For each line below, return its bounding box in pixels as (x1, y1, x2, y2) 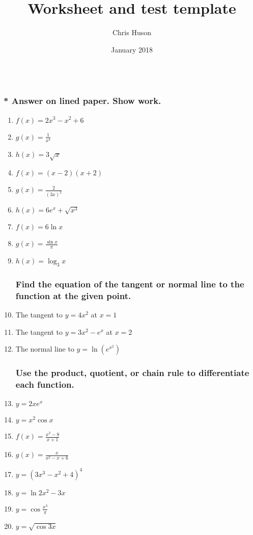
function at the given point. (15, 289, 131, 302)
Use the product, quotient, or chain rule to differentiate (15, 366, 249, 379)
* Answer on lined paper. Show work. (4, 94, 161, 107)
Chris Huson (112, 27, 152, 38)
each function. (15, 378, 74, 391)
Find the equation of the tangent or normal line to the (15, 277, 244, 290)
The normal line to (15, 343, 74, 354)
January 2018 (111, 44, 153, 55)
